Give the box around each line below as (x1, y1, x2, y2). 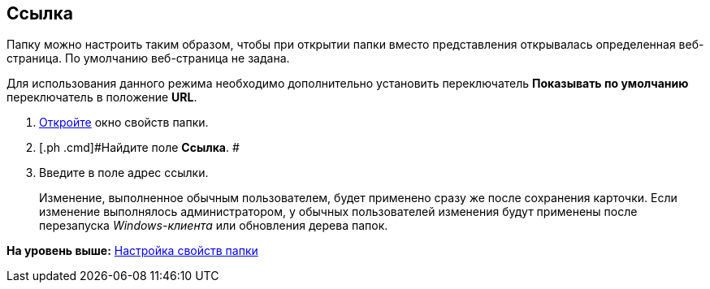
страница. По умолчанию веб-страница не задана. (6, 51, 290, 66)
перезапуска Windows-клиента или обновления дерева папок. (39, 218, 388, 233)
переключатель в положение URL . (6, 90, 197, 105)
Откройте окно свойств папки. (39, 115, 209, 130)
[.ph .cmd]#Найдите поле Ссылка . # (39, 140, 240, 155)
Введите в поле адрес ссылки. (39, 166, 209, 180)
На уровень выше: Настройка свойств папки (6, 244, 258, 258)
